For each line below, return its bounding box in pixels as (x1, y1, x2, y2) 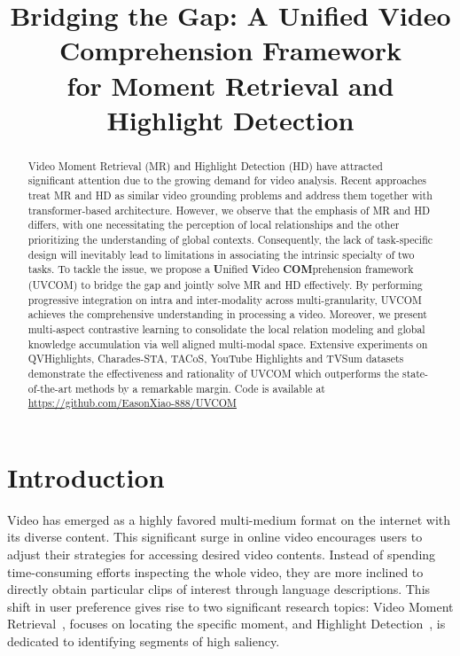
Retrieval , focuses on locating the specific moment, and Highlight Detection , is (7, 614, 446, 633)
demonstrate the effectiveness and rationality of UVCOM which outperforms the (27, 365, 400, 380)
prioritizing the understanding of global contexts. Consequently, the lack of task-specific (27, 232, 433, 247)
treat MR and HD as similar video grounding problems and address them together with (27, 188, 433, 203)
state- (402, 365, 429, 380)
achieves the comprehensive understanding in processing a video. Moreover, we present (27, 307, 427, 322)
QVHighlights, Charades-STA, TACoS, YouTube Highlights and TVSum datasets (27, 351, 404, 366)
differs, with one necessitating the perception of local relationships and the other (27, 217, 400, 232)
